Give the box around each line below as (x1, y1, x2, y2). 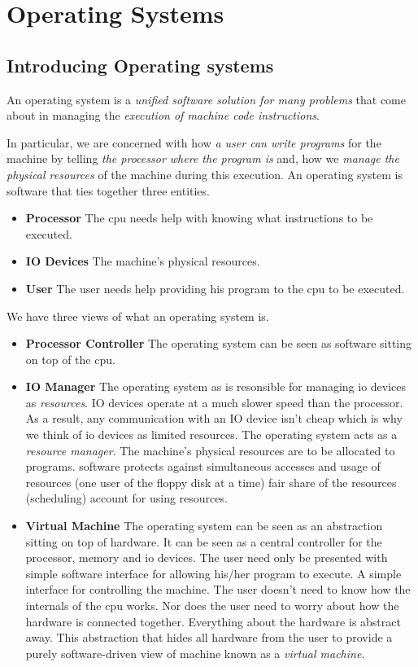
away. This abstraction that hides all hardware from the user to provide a (25, 629, 393, 646)
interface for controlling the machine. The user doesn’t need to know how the (25, 581, 411, 598)
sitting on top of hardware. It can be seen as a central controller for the (25, 533, 382, 550)
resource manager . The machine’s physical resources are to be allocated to (25, 441, 395, 459)
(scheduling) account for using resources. (25, 489, 228, 507)
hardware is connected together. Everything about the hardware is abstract (25, 612, 401, 630)
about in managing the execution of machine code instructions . (7, 107, 320, 124)
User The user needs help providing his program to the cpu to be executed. (25, 279, 405, 296)
